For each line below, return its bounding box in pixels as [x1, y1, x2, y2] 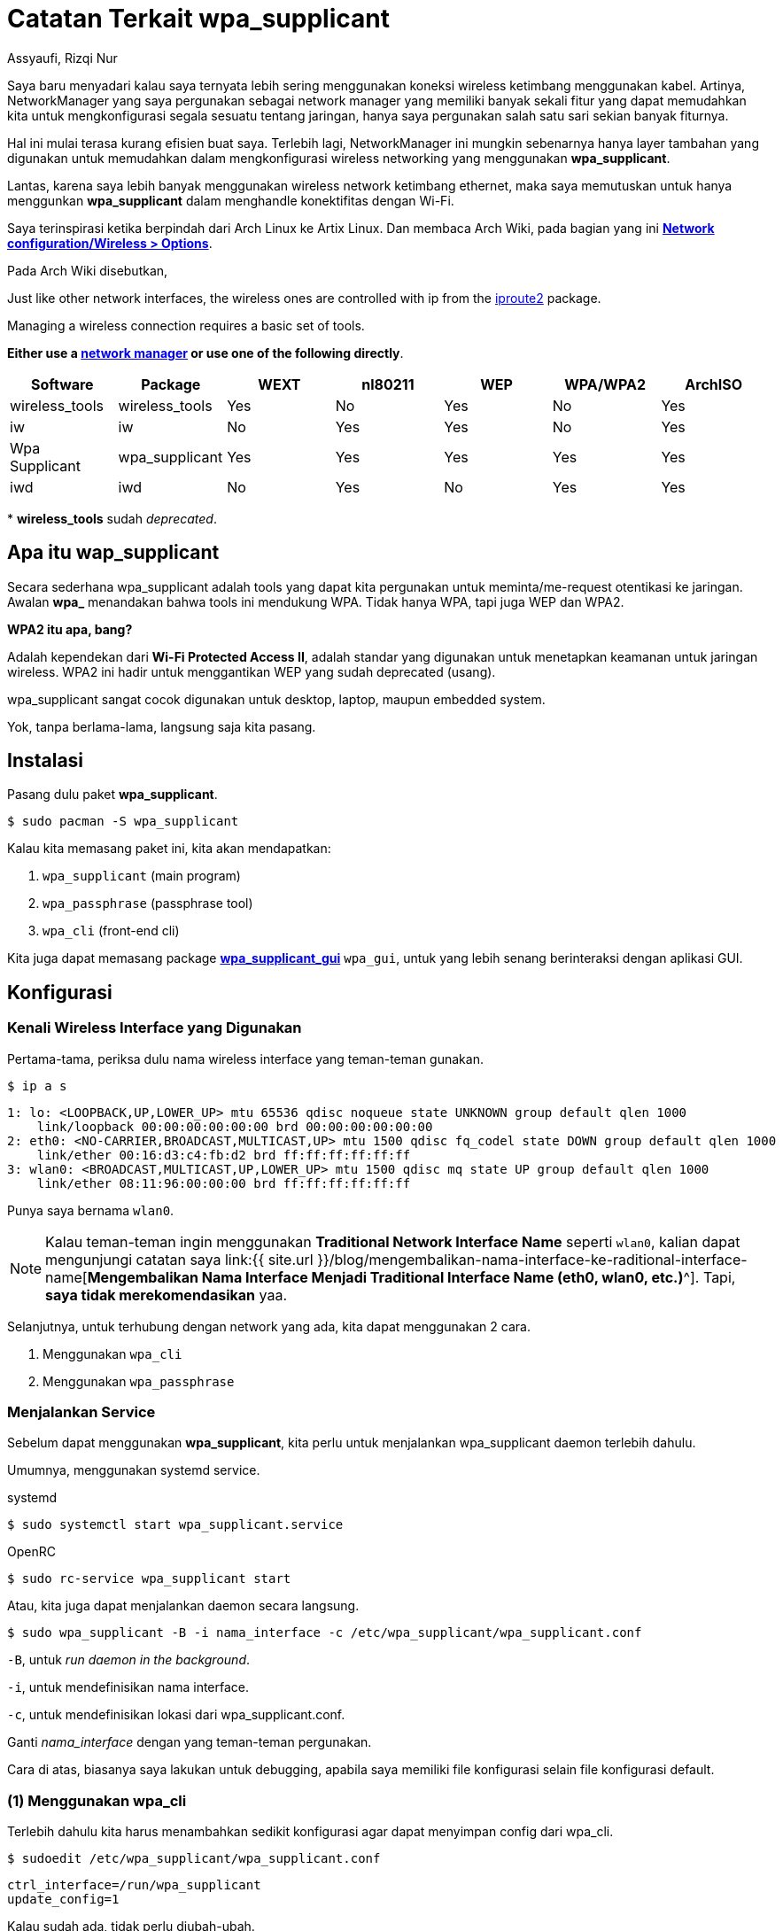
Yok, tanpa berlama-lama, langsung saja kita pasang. [7, 718, 316, 734]
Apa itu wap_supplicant [7, 541, 220, 564]
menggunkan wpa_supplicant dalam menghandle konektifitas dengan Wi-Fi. [7, 192, 454, 208]
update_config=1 [7, 1892, 120, 1907]
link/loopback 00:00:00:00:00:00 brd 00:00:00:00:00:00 [36, 1119, 433, 1134]
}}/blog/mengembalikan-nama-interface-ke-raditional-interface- [317, 1250, 748, 1268]
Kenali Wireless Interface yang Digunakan [7, 1019, 302, 1037]
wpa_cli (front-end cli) [43, 923, 180, 939]
